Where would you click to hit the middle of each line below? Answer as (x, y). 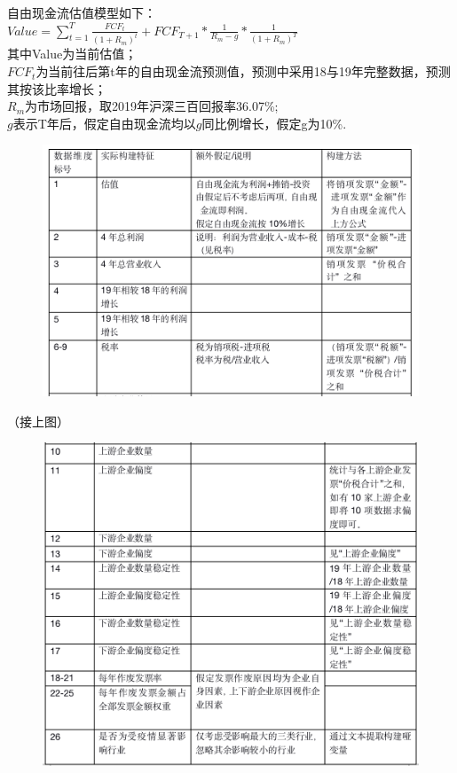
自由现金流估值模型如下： (82, 12)
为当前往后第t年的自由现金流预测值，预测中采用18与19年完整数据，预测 (243, 71)
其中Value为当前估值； (72, 54)
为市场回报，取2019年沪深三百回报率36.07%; (152, 106)
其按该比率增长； (57, 88)
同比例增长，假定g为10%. (274, 123)
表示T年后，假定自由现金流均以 (104, 123)
